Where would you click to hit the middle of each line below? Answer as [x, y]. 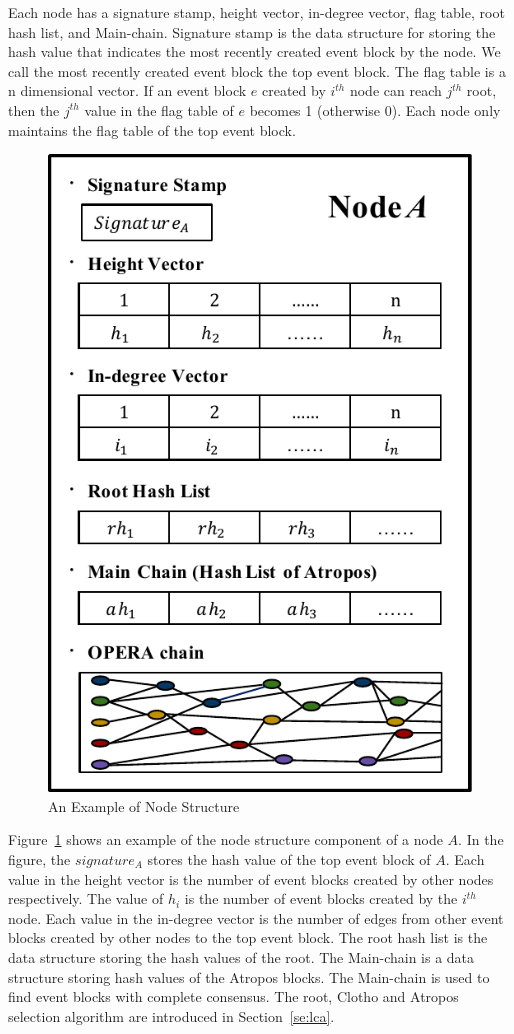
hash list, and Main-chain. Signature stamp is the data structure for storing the [252, 31]
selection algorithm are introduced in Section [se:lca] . [171, 1015]
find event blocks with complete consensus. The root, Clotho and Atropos [233, 996]
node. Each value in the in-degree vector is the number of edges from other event [256, 917]
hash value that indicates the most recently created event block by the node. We [254, 51]
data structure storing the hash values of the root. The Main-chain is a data [241, 956]
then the [34, 109]
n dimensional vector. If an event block [127, 90]
